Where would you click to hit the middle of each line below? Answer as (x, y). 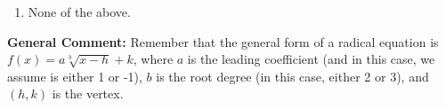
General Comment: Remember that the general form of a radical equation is (223, 41)
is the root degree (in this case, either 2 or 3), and (292, 76)
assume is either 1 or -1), (75, 76)
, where (153, 59)
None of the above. (79, 12)
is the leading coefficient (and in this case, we (311, 59)
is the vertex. (88, 93)
